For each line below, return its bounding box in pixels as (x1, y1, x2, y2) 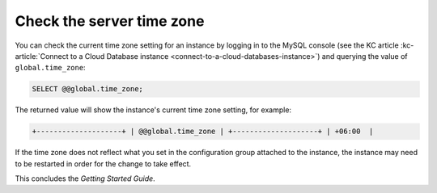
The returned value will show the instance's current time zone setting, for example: (15, 105, 291, 115)
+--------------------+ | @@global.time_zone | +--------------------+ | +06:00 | (32, 127, 374, 136)
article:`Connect (15, 51, 69, 61)
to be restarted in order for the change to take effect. (15, 158, 192, 169)
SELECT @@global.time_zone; (32, 85, 143, 94)
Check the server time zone (15, 12, 205, 30)
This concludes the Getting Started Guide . (15, 174, 155, 183)
